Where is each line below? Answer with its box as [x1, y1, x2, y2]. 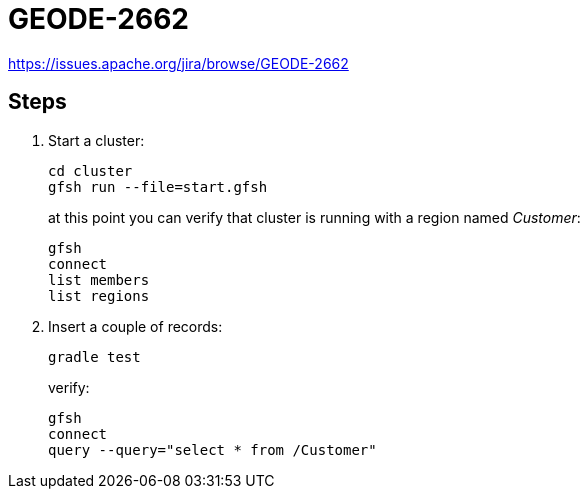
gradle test [48, 348, 141, 365]
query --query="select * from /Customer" [48, 441, 377, 458]
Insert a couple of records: [48, 317, 223, 335]
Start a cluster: [48, 131, 145, 149]
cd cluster [48, 162, 133, 179]
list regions [48, 287, 150, 304]
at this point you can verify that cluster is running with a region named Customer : [48, 208, 581, 226]
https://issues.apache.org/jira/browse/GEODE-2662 [8, 54, 349, 72]
